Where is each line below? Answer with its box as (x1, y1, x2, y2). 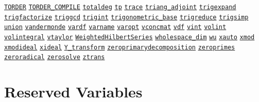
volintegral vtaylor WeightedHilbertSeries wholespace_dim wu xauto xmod (4, 33, 255, 41)
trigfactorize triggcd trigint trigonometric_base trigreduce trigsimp (4, 13, 249, 21)
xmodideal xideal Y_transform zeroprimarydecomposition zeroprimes (4, 43, 235, 51)
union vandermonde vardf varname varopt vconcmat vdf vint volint (4, 23, 227, 31)
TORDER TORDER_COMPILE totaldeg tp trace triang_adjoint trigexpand (4, 4, 236, 11)
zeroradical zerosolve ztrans (4, 54, 105, 61)
